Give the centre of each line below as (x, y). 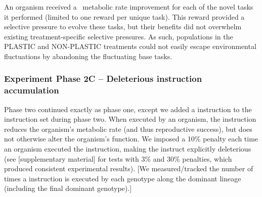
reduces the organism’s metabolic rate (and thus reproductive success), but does (128, 129)
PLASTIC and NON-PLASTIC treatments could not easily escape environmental (130, 46)
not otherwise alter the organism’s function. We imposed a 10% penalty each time (131, 139)
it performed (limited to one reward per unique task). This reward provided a (124, 16)
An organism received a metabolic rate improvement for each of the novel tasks (129, 7)
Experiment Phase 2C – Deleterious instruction (103, 79)
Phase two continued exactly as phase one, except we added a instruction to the (128, 109)
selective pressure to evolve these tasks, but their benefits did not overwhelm (123, 27)
